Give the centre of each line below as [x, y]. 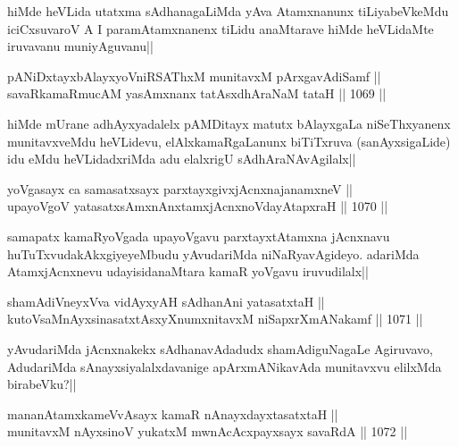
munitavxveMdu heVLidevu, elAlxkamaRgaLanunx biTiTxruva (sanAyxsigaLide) [229, 141]
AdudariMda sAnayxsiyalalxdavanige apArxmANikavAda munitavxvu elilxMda [225, 366]
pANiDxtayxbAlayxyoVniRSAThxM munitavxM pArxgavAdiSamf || [194, 76]
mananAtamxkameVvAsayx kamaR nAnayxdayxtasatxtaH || [173, 413]
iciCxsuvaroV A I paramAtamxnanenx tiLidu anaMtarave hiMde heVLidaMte [221, 28]
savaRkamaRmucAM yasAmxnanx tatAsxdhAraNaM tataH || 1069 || [197, 93]
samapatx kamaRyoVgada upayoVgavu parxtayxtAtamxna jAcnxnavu [199, 236]
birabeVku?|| [42, 384]
